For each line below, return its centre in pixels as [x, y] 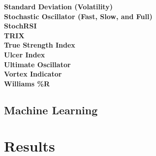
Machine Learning [51, 110]
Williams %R [27, 83]
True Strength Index [40, 45]
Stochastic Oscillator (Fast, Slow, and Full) [78, 16]
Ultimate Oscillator [37, 64]
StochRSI [20, 26]
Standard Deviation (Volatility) [58, 6]
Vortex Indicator [33, 74]
